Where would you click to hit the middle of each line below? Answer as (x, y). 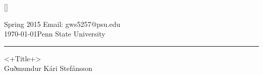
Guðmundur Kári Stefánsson (48, 68)
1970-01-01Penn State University (55, 34)
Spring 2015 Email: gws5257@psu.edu (62, 24)
